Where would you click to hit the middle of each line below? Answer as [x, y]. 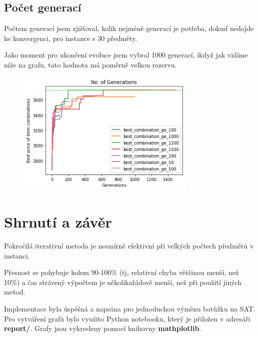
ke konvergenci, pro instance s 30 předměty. [71, 38]
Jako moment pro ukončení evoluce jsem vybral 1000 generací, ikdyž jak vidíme [126, 55]
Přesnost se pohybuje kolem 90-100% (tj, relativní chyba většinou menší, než [121, 272]
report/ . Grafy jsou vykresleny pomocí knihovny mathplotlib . [103, 328]
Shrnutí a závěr [58, 222]
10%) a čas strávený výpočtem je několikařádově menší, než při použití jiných [123, 282]
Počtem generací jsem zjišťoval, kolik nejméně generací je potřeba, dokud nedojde [129, 28]
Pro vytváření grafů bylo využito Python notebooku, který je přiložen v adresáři [127, 318]
